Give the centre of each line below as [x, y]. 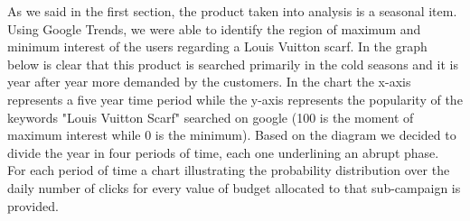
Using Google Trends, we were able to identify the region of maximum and [214, 28]
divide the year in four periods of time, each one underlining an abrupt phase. [223, 152]
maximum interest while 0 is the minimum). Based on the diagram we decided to [232, 135]
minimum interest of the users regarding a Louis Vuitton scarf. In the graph [217, 46]
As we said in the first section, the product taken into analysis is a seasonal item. [232, 11]
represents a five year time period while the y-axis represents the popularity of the [235, 99]
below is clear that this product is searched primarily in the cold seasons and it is [233, 64]
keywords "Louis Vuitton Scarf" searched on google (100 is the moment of [211, 117]
